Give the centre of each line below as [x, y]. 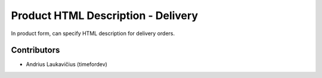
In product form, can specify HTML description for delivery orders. [93, 33]
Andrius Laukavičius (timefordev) [66, 64]
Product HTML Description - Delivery [104, 15]
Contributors [35, 50]
